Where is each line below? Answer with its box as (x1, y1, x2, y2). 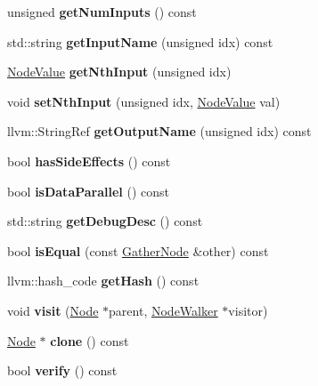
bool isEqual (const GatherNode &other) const (7, 241, 269, 260)
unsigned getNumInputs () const (7, 3, 197, 20)
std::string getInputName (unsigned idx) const (7, 32, 273, 51)
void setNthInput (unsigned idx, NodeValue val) (7, 92, 281, 110)
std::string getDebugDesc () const (7, 212, 203, 230)
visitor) (228, 301, 268, 319)
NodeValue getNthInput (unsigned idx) (7, 62, 232, 81)
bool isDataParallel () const (7, 181, 170, 200)
